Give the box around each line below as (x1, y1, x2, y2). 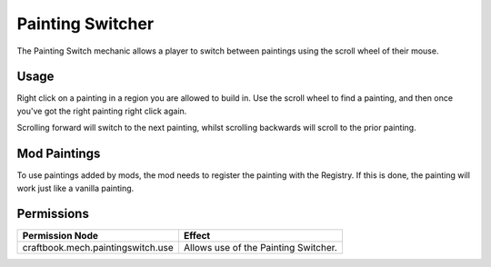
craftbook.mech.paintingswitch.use (22, 242, 174, 254)
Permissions (16, 206, 90, 222)
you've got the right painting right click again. (16, 105, 187, 116)
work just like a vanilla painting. (16, 183, 135, 193)
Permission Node (22, 230, 99, 242)
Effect (183, 230, 211, 242)
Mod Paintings (16, 146, 101, 162)
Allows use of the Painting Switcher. (183, 242, 338, 254)
